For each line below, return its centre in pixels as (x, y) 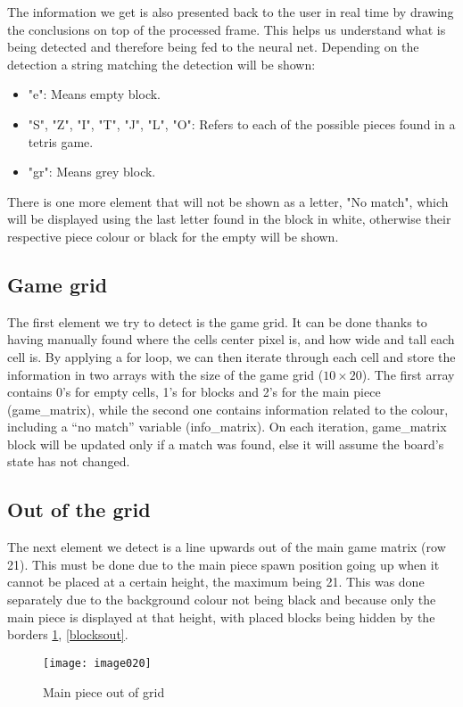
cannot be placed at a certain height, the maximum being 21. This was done (216, 582)
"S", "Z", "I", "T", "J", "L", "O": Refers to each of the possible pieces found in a (242, 123)
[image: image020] (97, 663)
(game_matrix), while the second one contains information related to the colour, (228, 409)
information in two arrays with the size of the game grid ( (165, 374)
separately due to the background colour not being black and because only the (222, 600)
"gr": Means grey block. (92, 172)
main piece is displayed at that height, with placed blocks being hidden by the (221, 617)
